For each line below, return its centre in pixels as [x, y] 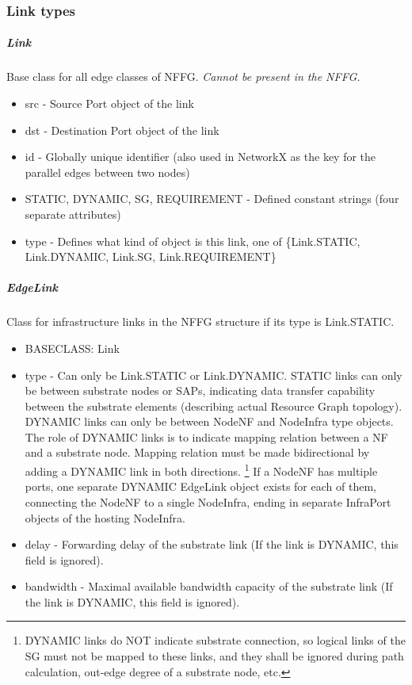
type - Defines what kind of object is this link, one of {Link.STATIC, [193, 241]
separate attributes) [73, 214]
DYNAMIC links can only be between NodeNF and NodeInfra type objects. [209, 421]
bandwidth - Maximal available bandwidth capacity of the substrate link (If [209, 586]
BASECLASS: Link [72, 348]
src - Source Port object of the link [109, 103]
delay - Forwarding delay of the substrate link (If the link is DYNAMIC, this [212, 544]
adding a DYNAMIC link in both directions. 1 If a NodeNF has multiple [201, 470]
